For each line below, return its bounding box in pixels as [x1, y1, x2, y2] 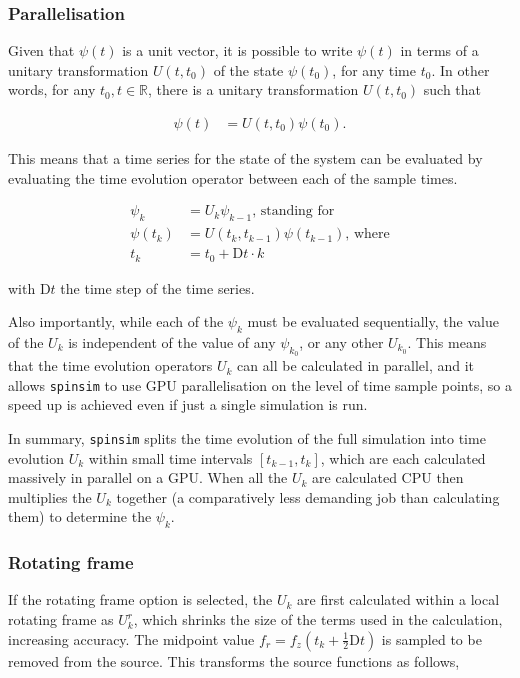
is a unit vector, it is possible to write [122, 40, 353, 61]
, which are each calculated [320, 447, 486, 468]
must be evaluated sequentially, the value [247, 311, 499, 332]
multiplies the [8, 486, 92, 507]
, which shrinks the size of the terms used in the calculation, [133, 609, 503, 630]
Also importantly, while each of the [8, 311, 224, 332]
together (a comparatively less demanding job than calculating [116, 486, 500, 507]
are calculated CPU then [312, 467, 464, 488]
